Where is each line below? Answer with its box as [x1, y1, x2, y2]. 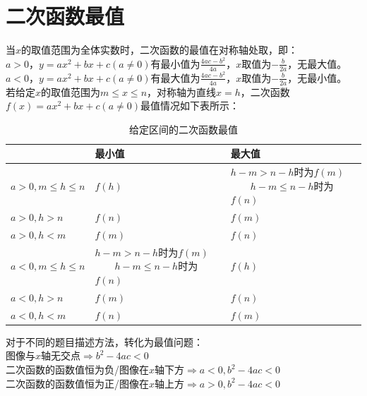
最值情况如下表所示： [140, 98, 239, 113]
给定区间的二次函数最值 [129, 121, 238, 136]
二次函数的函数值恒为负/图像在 [6, 362, 149, 377]
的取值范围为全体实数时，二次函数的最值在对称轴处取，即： [21, 42, 299, 57]
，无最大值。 [287, 56, 347, 71]
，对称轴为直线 [147, 84, 217, 99]
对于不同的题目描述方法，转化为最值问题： [6, 334, 203, 349]
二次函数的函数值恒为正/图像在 [6, 376, 149, 390]
